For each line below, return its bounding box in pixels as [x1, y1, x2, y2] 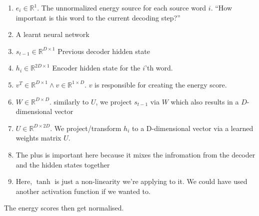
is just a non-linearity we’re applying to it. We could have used [54, 176, 247, 186]
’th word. [145, 62, 173, 73]
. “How [210, 2, 232, 12]
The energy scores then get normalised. [4, 202, 124, 213]
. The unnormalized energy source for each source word [37, 2, 206, 12]
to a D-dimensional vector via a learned [132, 122, 253, 133]
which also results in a [170, 96, 239, 106]
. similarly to [49, 96, 89, 106]
